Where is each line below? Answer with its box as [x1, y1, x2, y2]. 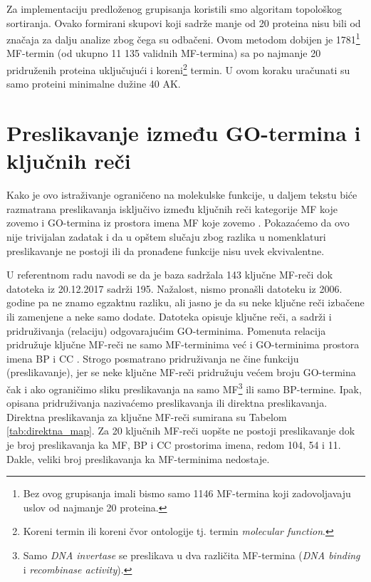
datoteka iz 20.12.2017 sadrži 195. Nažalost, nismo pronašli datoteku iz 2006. [6, 281, 343, 296]
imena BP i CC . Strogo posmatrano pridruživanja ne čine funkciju [6, 350, 299, 365]
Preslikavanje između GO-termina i [6, 118, 361, 147]
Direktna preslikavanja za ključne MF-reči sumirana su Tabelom [6, 409, 287, 424]
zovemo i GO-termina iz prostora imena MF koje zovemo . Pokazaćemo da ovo [6, 215, 350, 230]
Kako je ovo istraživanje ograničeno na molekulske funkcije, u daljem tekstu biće [6, 187, 357, 202]
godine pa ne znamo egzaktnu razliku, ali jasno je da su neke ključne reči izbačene [6, 295, 365, 310]
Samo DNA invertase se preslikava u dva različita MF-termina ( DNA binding [23, 547, 360, 562]
